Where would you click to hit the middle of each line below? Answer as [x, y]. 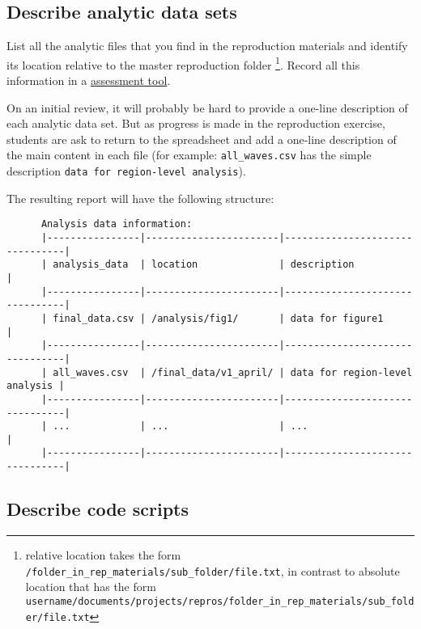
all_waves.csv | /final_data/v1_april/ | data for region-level [233, 372]
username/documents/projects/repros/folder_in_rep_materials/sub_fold [220, 601]
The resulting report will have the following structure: [140, 198]
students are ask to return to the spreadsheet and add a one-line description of [202, 139]
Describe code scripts [98, 509]
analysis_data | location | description [204, 265]
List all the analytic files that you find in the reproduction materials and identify [207, 46]
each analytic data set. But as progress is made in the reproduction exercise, [196, 123]
